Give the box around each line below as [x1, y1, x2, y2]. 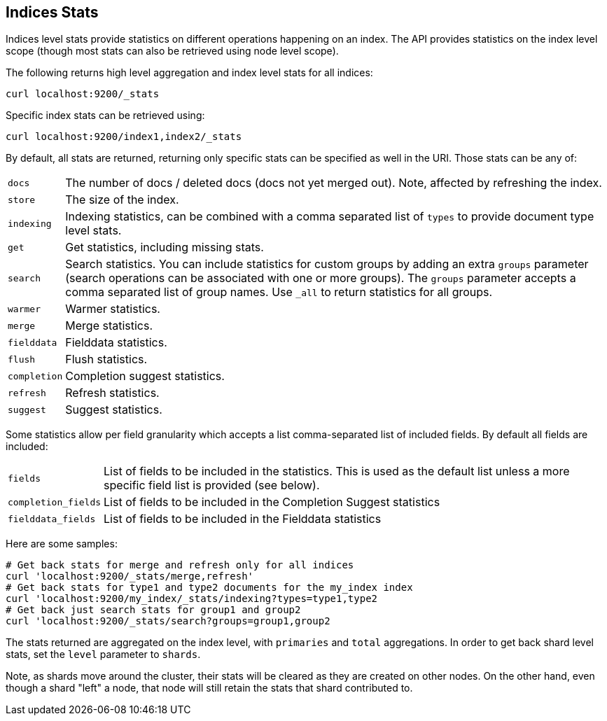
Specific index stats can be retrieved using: [6, 109, 205, 122]
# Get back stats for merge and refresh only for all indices [6, 559, 354, 571]
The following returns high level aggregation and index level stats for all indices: [6, 66, 373, 79]
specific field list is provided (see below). [104, 478, 320, 493]
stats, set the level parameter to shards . [6, 648, 201, 661]
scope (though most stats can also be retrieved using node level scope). [6, 45, 339, 57]
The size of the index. [65, 192, 179, 207]
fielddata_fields [8, 513, 96, 524]
